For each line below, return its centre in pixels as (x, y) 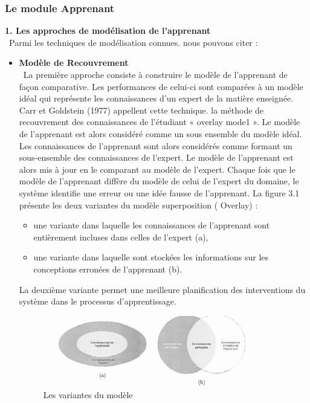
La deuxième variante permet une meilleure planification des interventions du (162, 289)
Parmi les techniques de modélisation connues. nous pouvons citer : (133, 42)
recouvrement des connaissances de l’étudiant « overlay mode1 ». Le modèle (160, 122)
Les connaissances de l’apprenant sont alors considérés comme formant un (156, 145)
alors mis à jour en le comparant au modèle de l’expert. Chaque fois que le (157, 169)
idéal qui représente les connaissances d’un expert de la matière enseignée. (156, 98)
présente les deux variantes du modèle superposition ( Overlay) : (138, 205)
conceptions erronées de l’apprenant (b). (108, 269)
